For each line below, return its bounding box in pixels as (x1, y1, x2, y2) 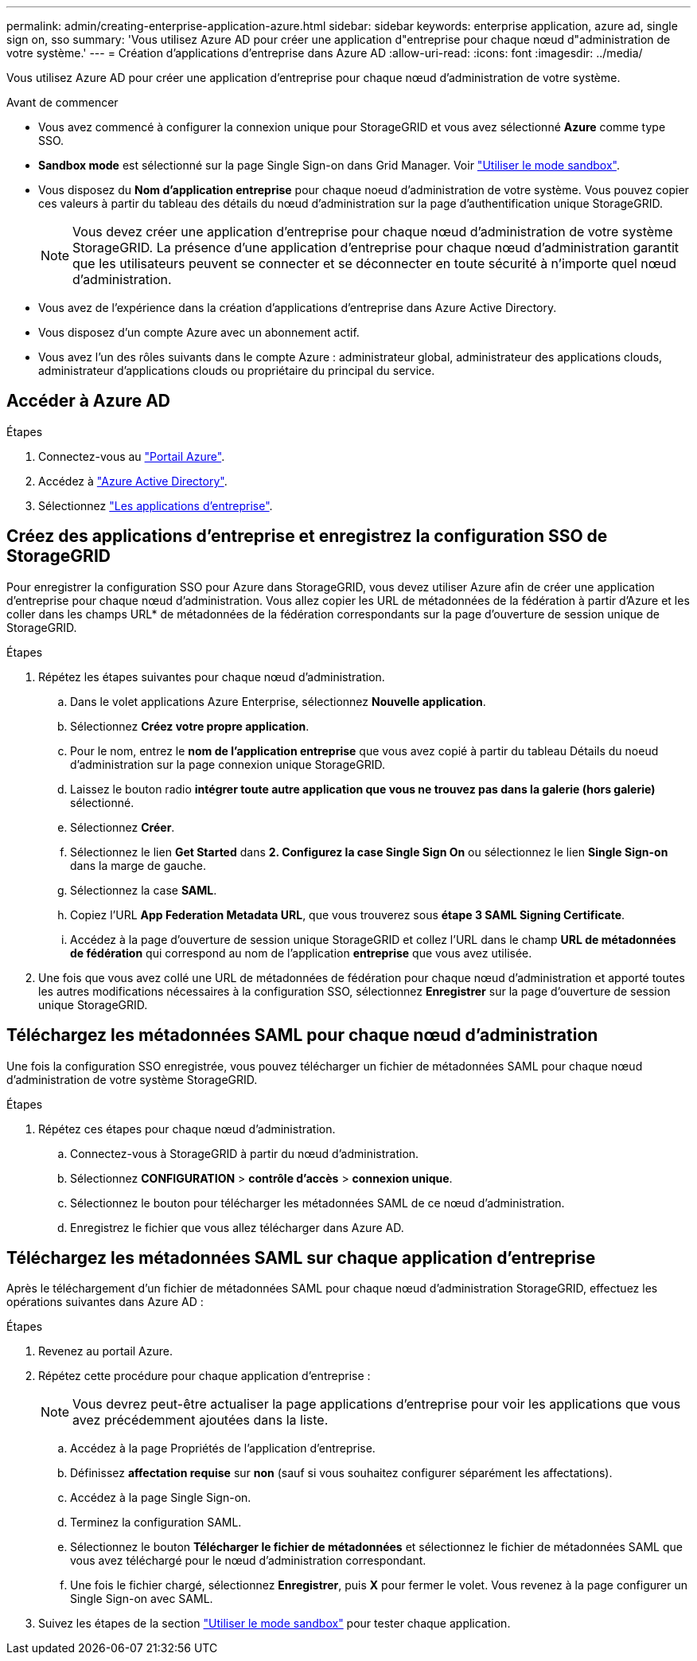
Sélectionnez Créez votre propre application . (70, 719, 310, 733)
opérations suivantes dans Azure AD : (6, 1295, 204, 1309)
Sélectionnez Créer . (70, 820, 175, 834)
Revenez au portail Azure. (38, 1344, 173, 1359)
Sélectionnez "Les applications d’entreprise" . (38, 498, 273, 513)
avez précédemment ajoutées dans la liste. (72, 1412, 329, 1429)
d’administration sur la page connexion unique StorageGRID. (70, 757, 385, 771)
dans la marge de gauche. (70, 858, 206, 872)
